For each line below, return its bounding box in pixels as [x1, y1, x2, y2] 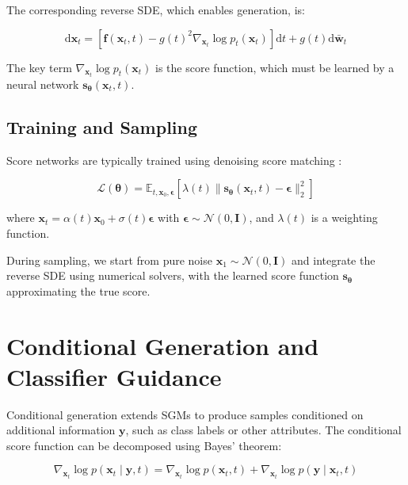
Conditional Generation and [6, 329, 319, 361]
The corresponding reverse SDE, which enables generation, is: [6, 2, 305, 17]
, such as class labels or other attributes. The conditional [125, 422, 402, 438]
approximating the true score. [6, 282, 151, 299]
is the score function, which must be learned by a [154, 59, 395, 75]
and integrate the [292, 251, 376, 268]
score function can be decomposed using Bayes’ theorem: [6, 437, 282, 453]
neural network [6, 76, 79, 93]
